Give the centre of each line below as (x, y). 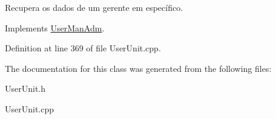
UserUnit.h (25, 88)
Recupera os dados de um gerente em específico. (94, 7)
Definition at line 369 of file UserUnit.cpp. (83, 48)
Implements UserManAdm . (55, 27)
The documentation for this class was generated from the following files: (138, 68)
